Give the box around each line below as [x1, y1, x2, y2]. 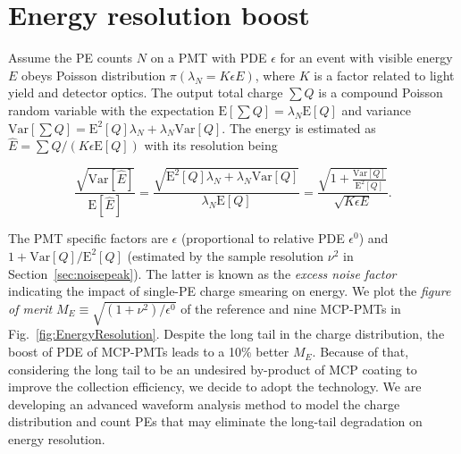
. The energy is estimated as [222, 118, 376, 137]
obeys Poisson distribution [21, 65, 166, 84]
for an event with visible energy [280, 48, 453, 67]
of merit [8, 298, 53, 317]
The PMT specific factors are [8, 229, 168, 248]
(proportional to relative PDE [180, 229, 345, 248]
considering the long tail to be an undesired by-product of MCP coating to [8, 359, 417, 378]
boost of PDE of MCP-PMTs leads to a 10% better [8, 342, 289, 361]
